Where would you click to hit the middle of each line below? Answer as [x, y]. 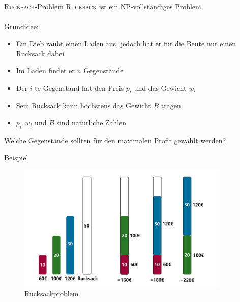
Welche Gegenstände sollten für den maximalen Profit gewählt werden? [115, 140]
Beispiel [16, 157]
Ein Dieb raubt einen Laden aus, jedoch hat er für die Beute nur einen [126, 43]
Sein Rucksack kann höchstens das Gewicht [83, 105]
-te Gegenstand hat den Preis [78, 87]
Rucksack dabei [40, 53]
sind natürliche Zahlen [92, 122]
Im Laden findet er [45, 70]
